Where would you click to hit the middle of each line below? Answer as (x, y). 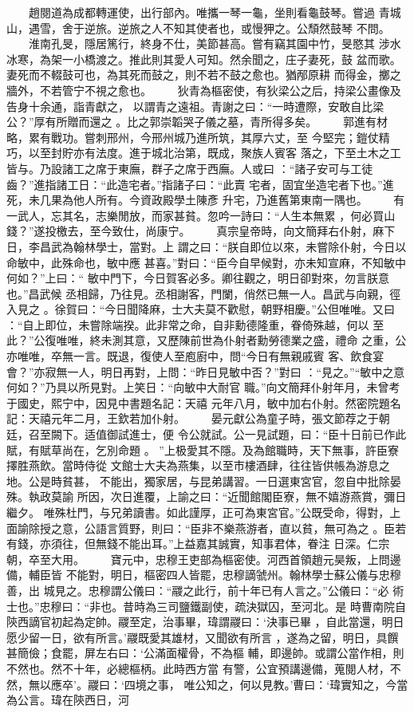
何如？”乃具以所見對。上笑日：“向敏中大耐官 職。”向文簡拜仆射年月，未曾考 (203, 387)
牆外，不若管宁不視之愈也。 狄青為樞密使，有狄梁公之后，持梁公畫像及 (204, 90)
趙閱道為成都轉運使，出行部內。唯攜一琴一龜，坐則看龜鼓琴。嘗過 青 (209, 12)
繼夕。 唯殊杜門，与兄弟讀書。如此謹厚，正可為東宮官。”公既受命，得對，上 (204, 512)
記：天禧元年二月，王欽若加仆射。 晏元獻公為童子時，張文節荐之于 (193, 418)
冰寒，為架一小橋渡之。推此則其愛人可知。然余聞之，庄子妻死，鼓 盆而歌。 (204, 59)
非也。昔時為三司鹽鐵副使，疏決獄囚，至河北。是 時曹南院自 (248, 606)
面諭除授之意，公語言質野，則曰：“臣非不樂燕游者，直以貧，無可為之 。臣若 (207, 528)
